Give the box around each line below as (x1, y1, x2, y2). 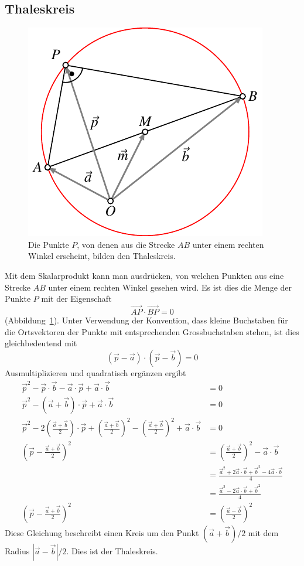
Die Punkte (28, 238, 69, 250)
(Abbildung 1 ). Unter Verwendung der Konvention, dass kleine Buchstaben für (5, 313, 288, 326)
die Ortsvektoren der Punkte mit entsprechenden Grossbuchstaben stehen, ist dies (5, 325, 299, 337)
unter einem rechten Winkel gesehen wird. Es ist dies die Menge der (48, 281, 292, 293)
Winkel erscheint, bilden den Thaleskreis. (28, 250, 176, 262)
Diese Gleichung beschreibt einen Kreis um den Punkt (5, 526, 199, 538)
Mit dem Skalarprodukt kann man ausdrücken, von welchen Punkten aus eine (5, 269, 284, 281)
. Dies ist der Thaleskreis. (66, 544, 158, 557)
